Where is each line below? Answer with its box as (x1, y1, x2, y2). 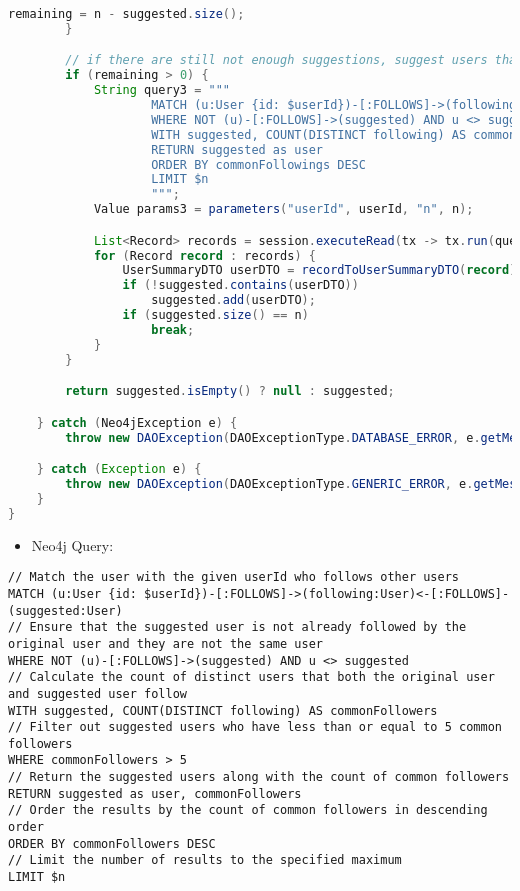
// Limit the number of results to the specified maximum (8, 853, 402, 868)
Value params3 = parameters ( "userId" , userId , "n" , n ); (93, 202, 474, 217)
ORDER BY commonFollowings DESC (151, 157, 366, 172)
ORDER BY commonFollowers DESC (8, 836, 216, 851)
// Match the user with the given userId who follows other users (8, 570, 460, 585)
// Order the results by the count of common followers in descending (8, 803, 488, 818)
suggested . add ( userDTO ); (151, 293, 316, 308)
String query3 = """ (93, 83, 230, 98)
